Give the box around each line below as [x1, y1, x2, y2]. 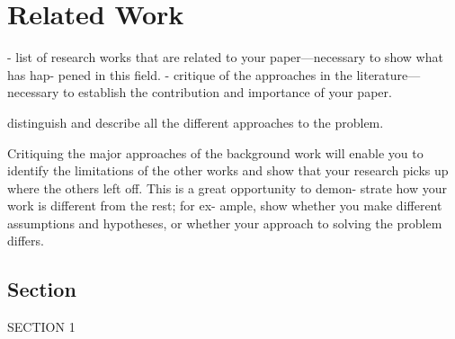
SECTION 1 [7, 317, 76, 336]
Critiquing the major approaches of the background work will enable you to [7, 143, 424, 162]
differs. [7, 231, 44, 250]
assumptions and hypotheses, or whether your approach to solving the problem [7, 213, 442, 232]
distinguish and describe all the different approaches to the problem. [7, 112, 384, 131]
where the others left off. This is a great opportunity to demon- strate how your [7, 178, 447, 197]
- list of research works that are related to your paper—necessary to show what [7, 48, 443, 67]
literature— [356, 65, 421, 84]
